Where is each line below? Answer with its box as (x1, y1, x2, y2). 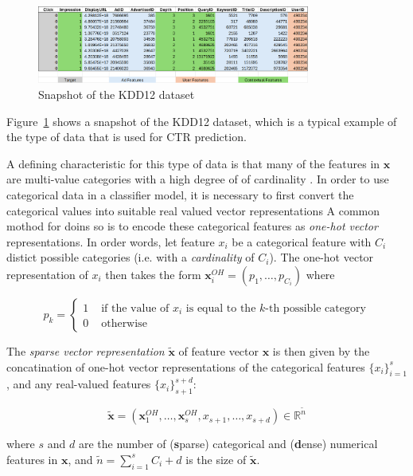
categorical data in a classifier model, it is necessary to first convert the (6, 186, 354, 203)
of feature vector (178, 342, 259, 359)
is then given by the (272, 342, 370, 359)
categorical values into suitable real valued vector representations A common (6, 202, 380, 218)
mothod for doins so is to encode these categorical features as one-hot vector (6, 218, 378, 234)
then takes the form (105, 266, 201, 282)
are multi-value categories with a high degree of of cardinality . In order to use (6, 171, 389, 187)
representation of (6, 266, 88, 282)
